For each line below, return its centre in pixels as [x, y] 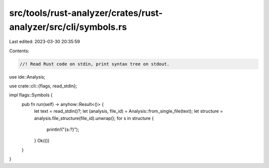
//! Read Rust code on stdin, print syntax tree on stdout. [95, 64]
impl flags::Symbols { [31, 95]
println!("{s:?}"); [63, 130]
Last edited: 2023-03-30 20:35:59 [45, 42]
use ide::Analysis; [27, 77]
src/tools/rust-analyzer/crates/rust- [86, 13]
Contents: [19, 51]
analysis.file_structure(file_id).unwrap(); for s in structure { [94, 118]
